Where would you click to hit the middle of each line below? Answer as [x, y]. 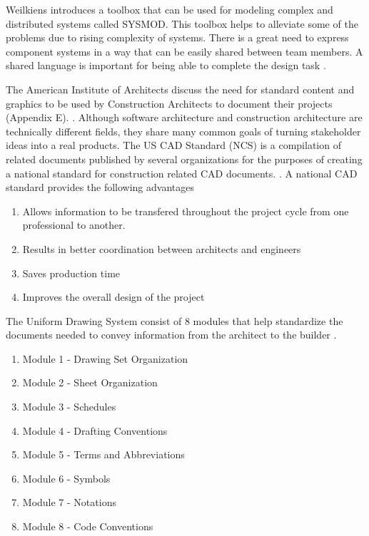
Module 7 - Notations [69, 502]
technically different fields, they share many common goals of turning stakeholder [183, 131]
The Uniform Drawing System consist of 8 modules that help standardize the [175, 320]
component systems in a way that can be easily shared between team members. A [184, 51]
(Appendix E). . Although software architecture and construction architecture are [184, 117]
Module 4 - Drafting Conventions [95, 430]
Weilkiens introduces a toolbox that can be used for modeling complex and [170, 9]
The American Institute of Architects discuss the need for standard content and [180, 89]
